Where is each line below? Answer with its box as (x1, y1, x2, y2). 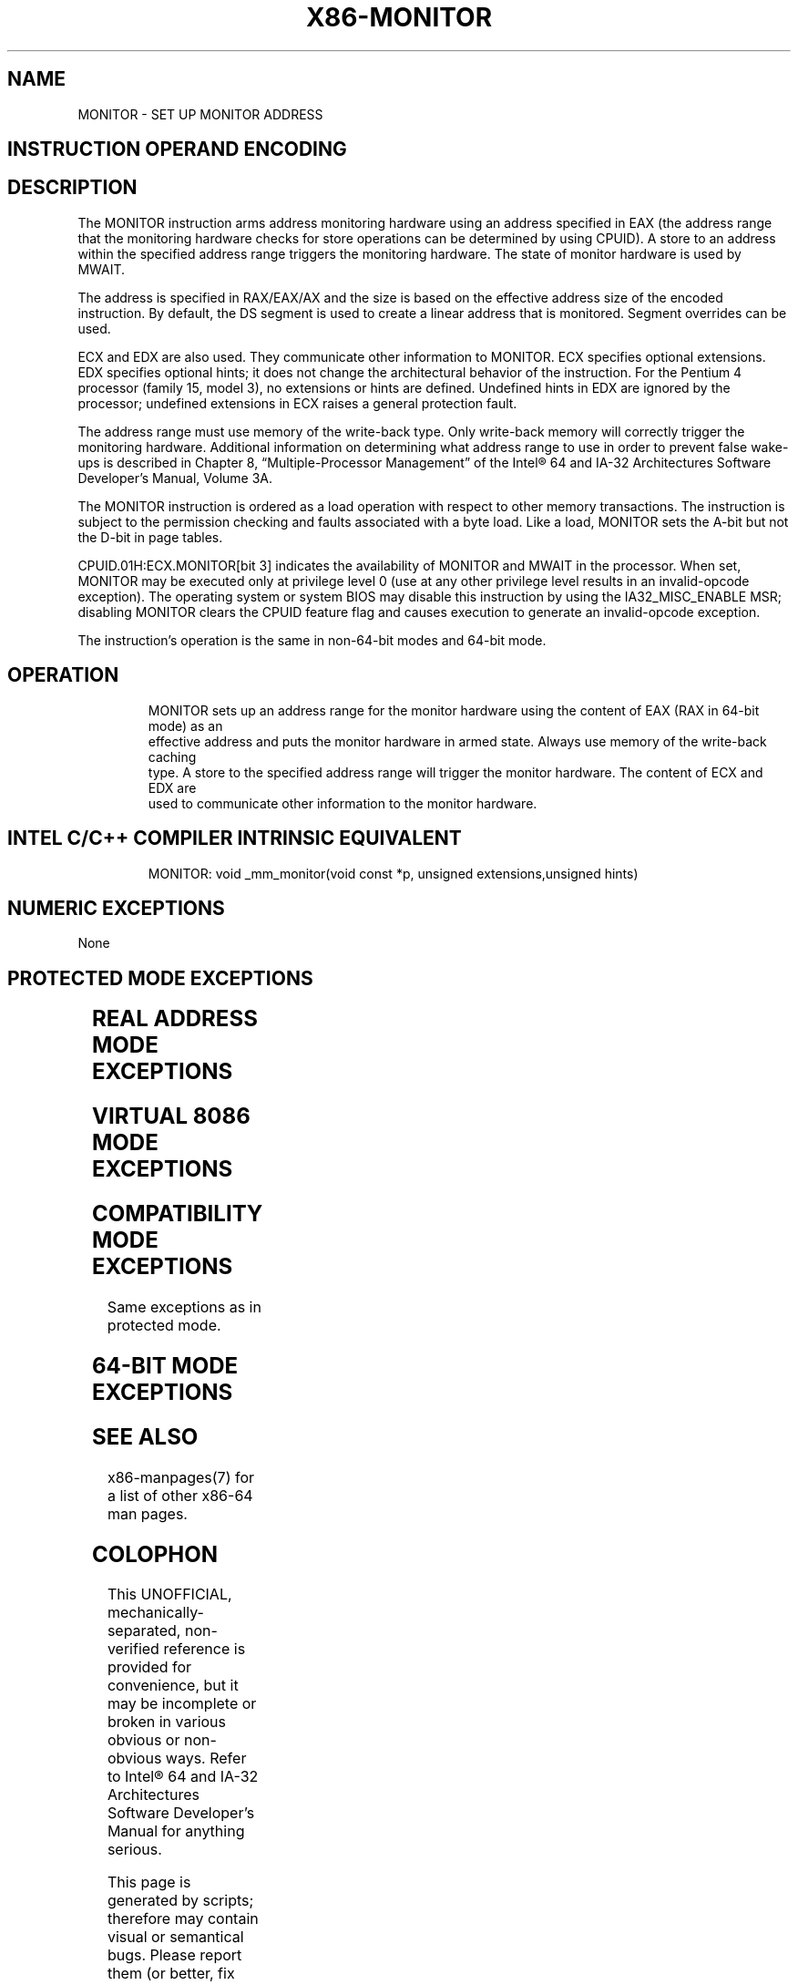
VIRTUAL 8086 (92, 1103, 251, 1130)
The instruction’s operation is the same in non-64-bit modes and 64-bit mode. (77, 632, 547, 648)
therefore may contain (107, 1909, 259, 1928)
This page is (107, 1873, 191, 1892)
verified (107, 1640, 159, 1659)
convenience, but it (107, 1676, 239, 1695)
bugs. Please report (107, 1946, 242, 1965)
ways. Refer (165, 1749, 247, 1768)
